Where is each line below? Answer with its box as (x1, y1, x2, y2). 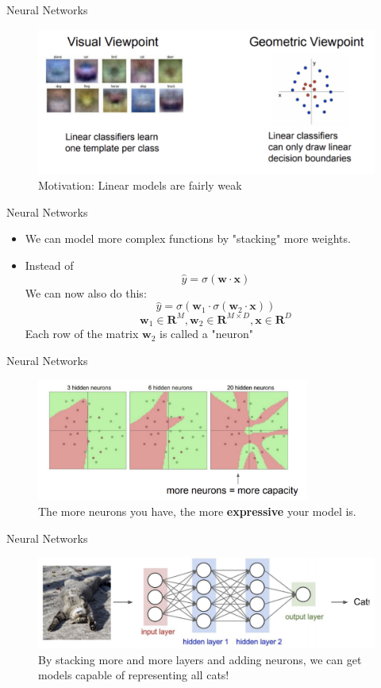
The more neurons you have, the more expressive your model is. (38, 503, 356, 520)
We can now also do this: (25, 284, 147, 301)
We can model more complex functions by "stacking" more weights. (25, 230, 351, 247)
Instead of (25, 256, 74, 273)
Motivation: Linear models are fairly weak (38, 177, 242, 194)
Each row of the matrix (25, 325, 139, 342)
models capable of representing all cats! (38, 667, 229, 683)
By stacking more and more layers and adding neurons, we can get (38, 651, 362, 667)
